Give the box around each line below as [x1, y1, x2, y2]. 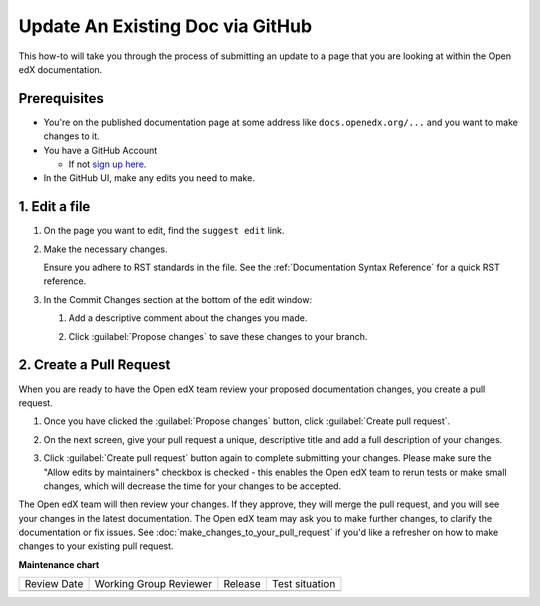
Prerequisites [18, 90, 104, 107]
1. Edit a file [18, 198, 91, 215]
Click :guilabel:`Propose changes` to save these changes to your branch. [68, 330, 368, 342]
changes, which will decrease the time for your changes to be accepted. [43, 480, 342, 492]
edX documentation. [18, 63, 103, 75]
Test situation [271, 577, 336, 591]
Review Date [24, 577, 84, 591]
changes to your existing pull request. [18, 540, 174, 552]
